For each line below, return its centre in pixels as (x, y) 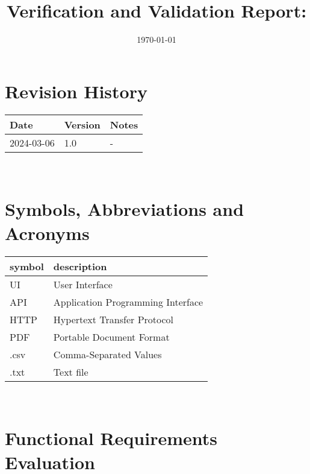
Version (82, 124)
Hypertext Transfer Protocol (113, 319)
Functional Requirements (111, 438)
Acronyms (47, 232)
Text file (71, 371)
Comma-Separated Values (107, 354)
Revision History (76, 91)
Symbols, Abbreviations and (125, 209)
